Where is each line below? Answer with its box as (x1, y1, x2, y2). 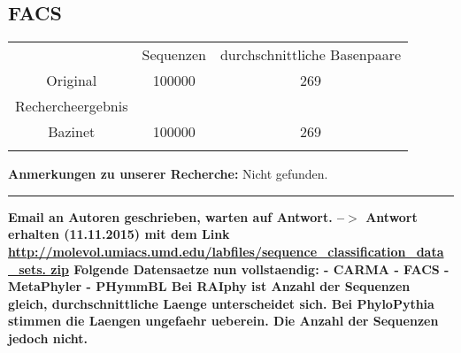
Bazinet (48, 121, 96, 142)
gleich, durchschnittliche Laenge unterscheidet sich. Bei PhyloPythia (8, 294, 434, 312)
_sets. (8, 259, 46, 278)
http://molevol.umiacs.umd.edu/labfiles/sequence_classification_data (8, 242, 444, 260)
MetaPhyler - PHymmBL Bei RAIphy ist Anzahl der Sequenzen (8, 277, 411, 295)
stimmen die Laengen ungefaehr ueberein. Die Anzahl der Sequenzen (8, 311, 439, 330)
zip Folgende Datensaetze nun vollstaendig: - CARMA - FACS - (50, 259, 449, 278)
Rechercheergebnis (15, 96, 128, 117)
